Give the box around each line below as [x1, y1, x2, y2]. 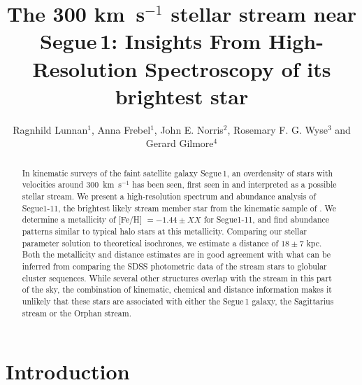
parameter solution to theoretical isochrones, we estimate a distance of [22, 237, 279, 248]
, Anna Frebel [91, 122, 151, 136]
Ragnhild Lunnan [13, 122, 88, 136]
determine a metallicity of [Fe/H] [22, 213, 143, 225]
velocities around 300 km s [22, 178, 122, 190]
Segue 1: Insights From [40, 27, 261, 55]
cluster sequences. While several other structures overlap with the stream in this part [22, 272, 332, 283]
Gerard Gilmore [145, 136, 214, 150]
